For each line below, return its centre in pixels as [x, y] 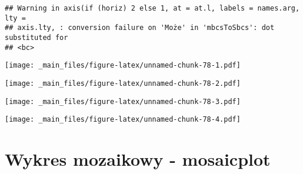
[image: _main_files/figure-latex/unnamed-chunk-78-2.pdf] [123, 83]
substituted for [36, 37]
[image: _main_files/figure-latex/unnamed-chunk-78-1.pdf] [123, 66]
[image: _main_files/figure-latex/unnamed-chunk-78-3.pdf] [123, 101]
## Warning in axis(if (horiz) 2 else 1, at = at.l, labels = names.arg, [152, 8]
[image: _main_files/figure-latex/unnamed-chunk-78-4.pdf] [123, 120]
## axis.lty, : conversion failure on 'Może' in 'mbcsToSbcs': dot [140, 28]
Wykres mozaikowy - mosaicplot [138, 159]
